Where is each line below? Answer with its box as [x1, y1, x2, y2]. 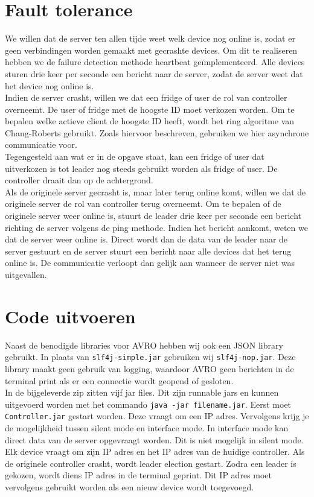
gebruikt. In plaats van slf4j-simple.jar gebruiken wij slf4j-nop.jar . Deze [5, 350, 296, 363]
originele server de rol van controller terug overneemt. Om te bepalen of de [5, 197, 281, 210]
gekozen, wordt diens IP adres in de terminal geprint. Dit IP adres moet [5, 469, 272, 481]
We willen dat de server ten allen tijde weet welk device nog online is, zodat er [5, 32, 295, 45]
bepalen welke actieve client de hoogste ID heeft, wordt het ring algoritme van [5, 115, 295, 127]
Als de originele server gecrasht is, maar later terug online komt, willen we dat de [5, 185, 306, 198]
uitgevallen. [5, 268, 47, 280]
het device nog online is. [5, 79, 94, 92]
